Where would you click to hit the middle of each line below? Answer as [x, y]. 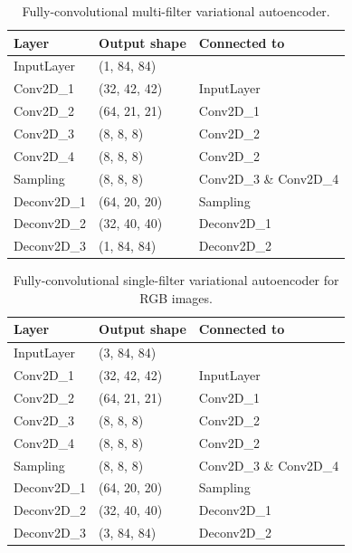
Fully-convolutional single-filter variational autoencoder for [176, 280]
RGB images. [176, 297]
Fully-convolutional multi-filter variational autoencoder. [176, 11]
